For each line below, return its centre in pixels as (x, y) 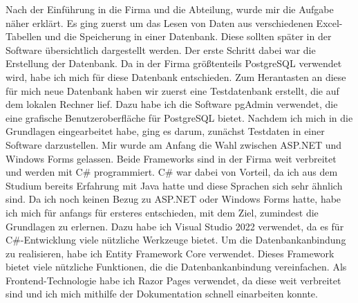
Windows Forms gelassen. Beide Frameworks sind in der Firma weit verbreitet (171, 158)
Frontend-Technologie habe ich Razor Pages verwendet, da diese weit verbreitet (173, 280)
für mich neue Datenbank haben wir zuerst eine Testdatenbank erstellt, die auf (172, 90)
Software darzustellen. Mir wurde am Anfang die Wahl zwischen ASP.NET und (174, 144)
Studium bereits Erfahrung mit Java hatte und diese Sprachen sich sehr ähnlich (174, 185)
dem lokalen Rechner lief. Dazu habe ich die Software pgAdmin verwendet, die (172, 104)
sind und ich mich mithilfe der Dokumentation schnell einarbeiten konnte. (162, 294)
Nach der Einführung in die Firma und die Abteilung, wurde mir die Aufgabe (170, 9)
